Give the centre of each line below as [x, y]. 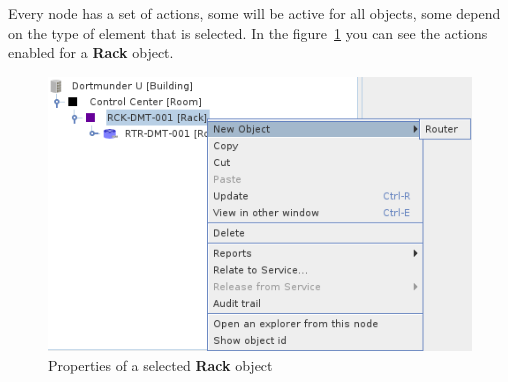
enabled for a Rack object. [91, 52]
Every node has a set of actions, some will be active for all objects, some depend [254, 13]
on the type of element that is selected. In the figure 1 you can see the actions [248, 32]
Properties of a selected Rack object [160, 365]
